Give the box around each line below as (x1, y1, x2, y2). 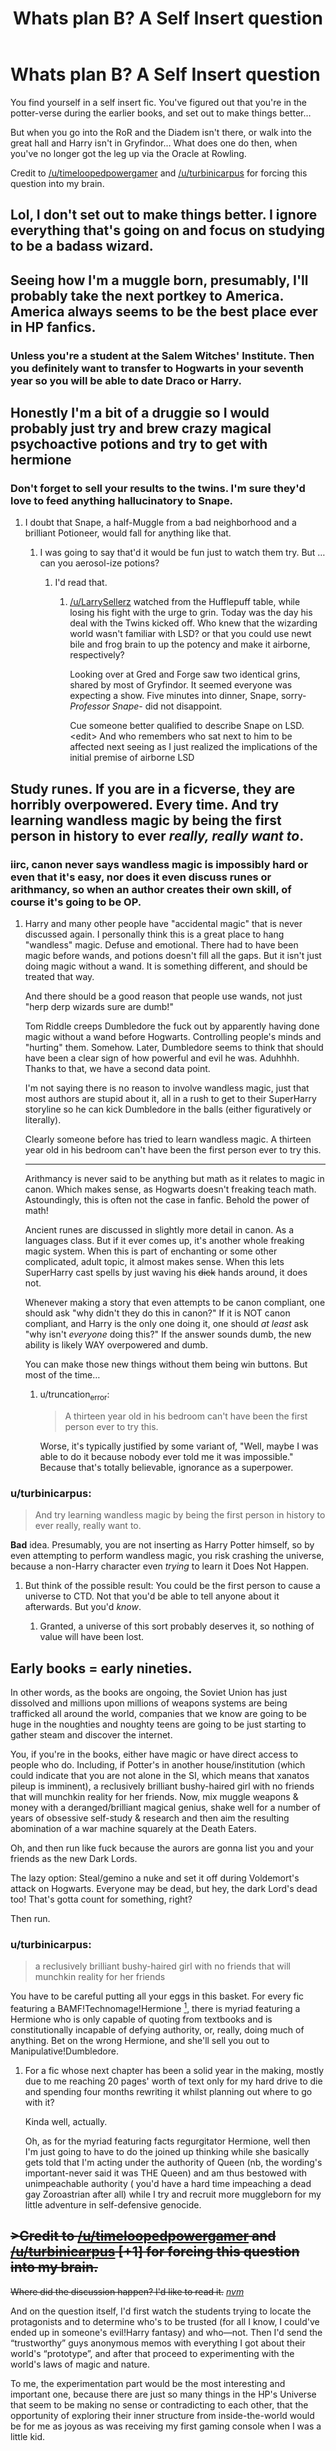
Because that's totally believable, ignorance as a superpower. (39, 1461, 294, 1473)
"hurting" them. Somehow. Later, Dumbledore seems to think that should (24, 1042, 324, 1054)
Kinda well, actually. (24, 2115, 108, 2127)
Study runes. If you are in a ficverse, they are (10, 780, 296, 797)
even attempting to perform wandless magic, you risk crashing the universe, (10, 1550, 325, 1562)
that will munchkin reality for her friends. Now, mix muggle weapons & (10, 1790, 299, 1802)
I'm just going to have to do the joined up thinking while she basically (24, 2145, 310, 2157)
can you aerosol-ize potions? (39, 557, 160, 569)
